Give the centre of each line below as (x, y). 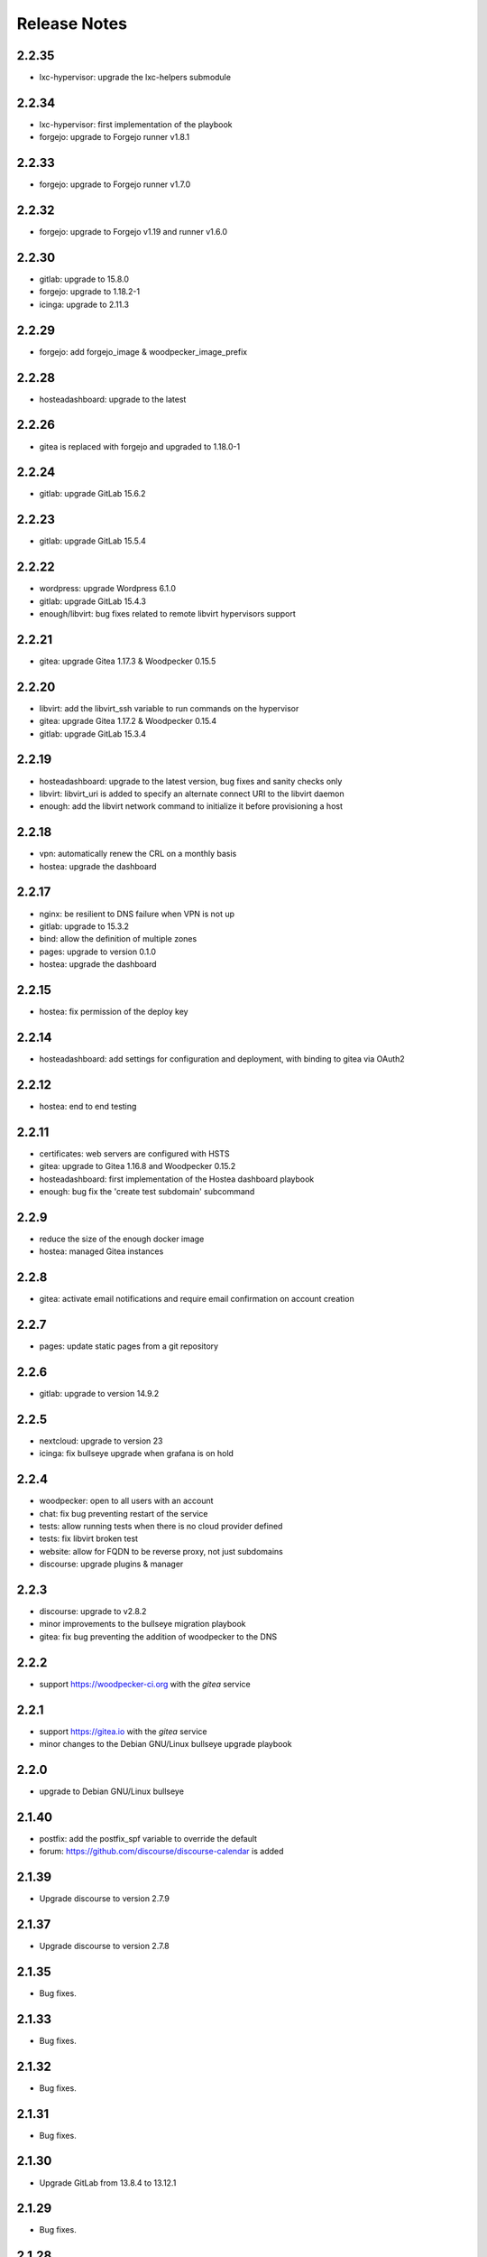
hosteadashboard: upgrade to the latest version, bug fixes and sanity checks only (191, 781)
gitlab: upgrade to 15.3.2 (84, 926)
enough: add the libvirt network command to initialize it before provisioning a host (191, 806)
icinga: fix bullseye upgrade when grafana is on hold (137, 1454)
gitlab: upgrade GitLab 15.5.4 (92, 541)
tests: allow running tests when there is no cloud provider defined (161, 1526)
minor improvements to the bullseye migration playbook (143, 1624)
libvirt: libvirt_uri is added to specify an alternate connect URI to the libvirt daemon (192, 794)
